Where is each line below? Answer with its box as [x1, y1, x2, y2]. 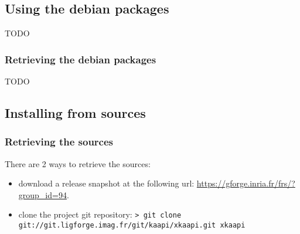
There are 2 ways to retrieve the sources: [5, 157, 151, 169]
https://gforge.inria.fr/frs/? [196, 177, 295, 189]
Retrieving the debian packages [5, 52, 156, 66]
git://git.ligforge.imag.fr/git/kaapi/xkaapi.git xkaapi [18, 221, 246, 230]
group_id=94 [18, 188, 67, 201]
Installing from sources [5, 104, 146, 121]
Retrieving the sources [5, 134, 114, 149]
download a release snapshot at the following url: [18, 177, 195, 189]
